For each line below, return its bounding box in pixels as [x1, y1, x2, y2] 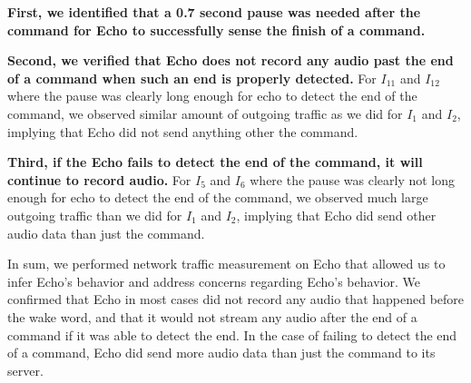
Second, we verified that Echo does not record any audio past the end [7, 51, 454, 70]
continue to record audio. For [7, 170, 191, 189]
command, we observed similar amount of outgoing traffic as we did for [7, 103, 403, 123]
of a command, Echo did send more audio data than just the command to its [7, 343, 436, 362]
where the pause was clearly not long [250, 170, 456, 189]
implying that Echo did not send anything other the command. [7, 122, 358, 141]
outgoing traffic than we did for [7, 205, 182, 224]
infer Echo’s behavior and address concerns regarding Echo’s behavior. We [7, 271, 420, 290]
